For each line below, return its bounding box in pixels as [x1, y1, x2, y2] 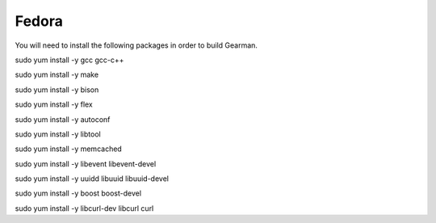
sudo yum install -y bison [15, 85, 99, 95]
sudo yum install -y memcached [15, 144, 123, 154]
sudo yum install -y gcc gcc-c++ [15, 55, 124, 65]
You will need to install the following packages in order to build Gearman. [15, 40, 258, 50]
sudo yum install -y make [15, 69, 99, 80]
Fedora [15, 12, 64, 30]
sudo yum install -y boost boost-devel [15, 188, 141, 198]
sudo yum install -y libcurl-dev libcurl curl [15, 203, 154, 213]
